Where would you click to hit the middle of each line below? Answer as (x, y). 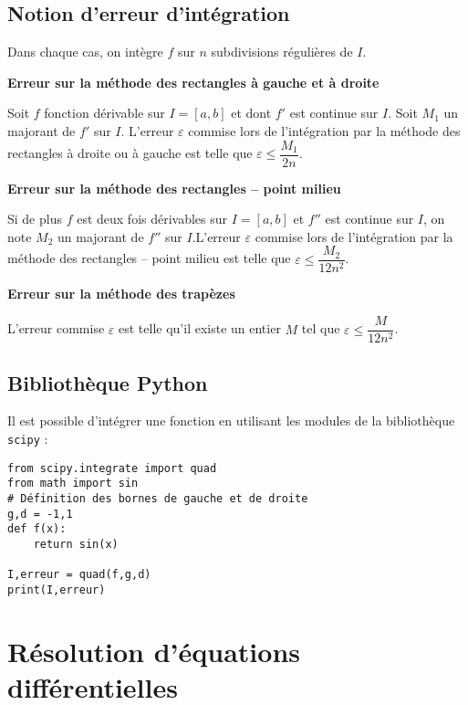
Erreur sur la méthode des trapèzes (121, 294)
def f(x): (37, 529)
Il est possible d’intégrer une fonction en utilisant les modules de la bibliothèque (231, 421)
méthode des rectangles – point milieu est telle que (149, 258)
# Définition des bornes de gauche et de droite (158, 498)
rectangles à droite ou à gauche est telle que (130, 153)
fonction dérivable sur (104, 113)
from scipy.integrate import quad (112, 468)
